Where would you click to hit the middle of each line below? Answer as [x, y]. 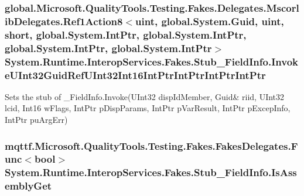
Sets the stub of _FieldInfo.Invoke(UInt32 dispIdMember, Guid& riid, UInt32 [145, 96]
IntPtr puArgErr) [36, 120]
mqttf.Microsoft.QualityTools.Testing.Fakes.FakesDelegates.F [151, 145]
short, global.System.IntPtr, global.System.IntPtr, [126, 34]
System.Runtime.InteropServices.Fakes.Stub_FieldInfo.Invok [151, 61]
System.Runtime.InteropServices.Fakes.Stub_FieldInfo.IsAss [151, 172]
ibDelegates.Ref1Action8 [64, 21]
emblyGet [28, 186]
